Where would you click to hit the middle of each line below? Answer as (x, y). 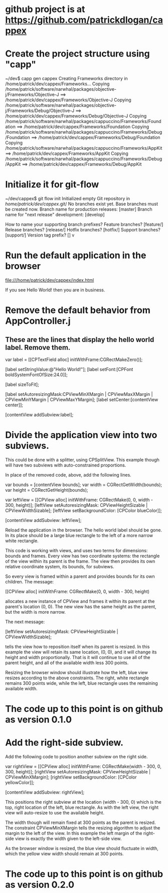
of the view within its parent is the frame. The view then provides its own (80, 561)
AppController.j (38, 321)
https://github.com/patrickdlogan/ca (84, 20)
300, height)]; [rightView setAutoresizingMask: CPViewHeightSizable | (78, 772)
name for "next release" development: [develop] (55, 215)
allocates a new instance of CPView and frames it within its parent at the (80, 601)
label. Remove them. (38, 347)
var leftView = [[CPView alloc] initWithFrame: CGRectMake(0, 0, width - (79, 500)
